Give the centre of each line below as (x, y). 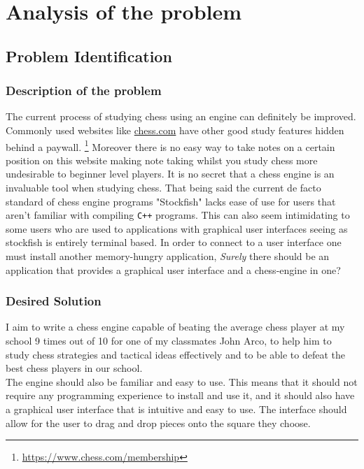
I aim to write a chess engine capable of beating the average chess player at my (175, 327)
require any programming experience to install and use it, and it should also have (180, 395)
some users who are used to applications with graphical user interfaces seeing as (177, 228)
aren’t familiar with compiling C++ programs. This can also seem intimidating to (178, 215)
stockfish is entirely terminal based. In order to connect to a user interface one (174, 242)
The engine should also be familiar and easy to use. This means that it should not (182, 381)
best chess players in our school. (74, 368)
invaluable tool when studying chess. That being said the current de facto (163, 187)
